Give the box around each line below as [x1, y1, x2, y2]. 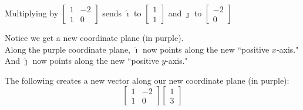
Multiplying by [5, 7, 59, 19]
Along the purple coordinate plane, [5, 43, 131, 55]
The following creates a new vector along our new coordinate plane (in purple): [5, 74, 289, 86]
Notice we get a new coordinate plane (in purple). [5, 32, 184, 43]
